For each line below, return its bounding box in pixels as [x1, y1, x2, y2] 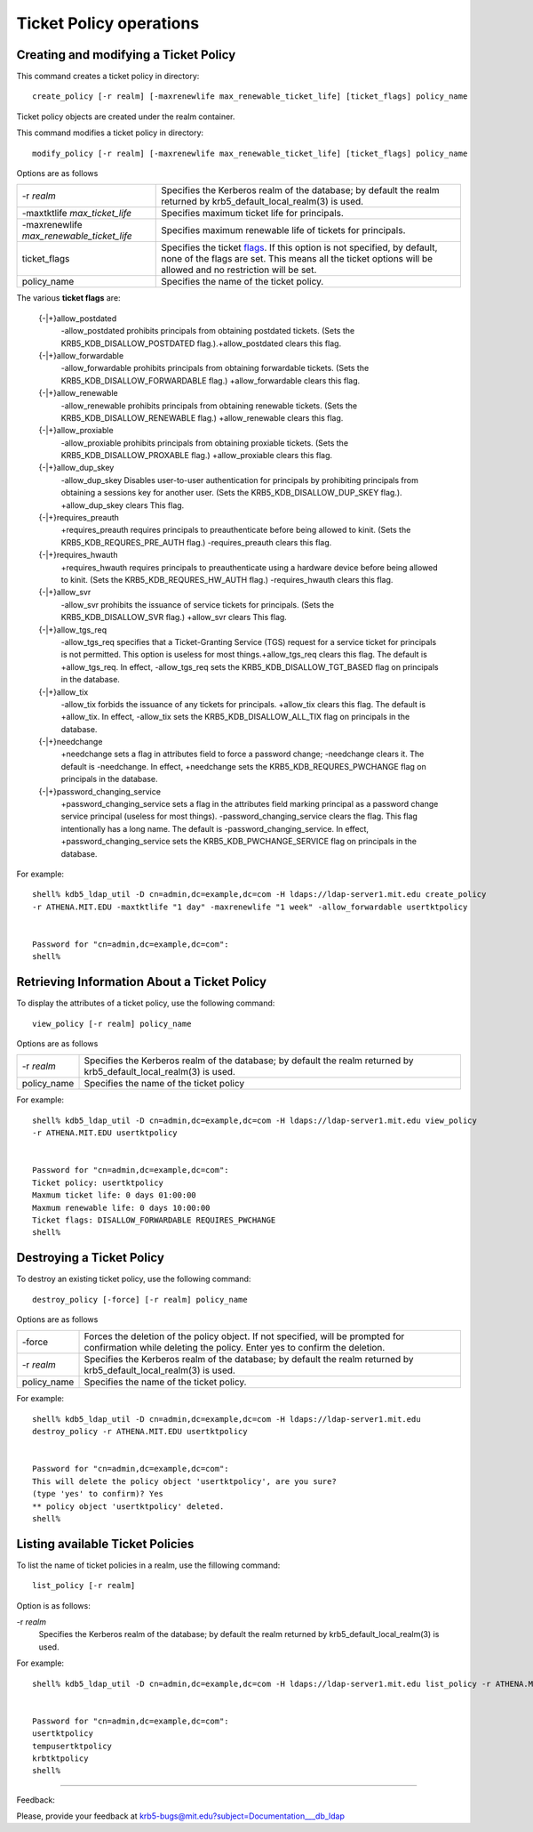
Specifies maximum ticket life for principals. [161, 207, 344, 220]
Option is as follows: [16, 1600, 91, 1610]
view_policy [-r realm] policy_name [32, 1019, 192, 1029]
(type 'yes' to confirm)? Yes [32, 1489, 164, 1499]
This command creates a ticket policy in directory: [16, 71, 200, 82]
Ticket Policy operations [16, 13, 200, 33]
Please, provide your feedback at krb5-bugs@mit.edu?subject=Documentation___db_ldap [16, 1811, 346, 1821]
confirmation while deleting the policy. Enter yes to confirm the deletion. [84, 1342, 386, 1354]
